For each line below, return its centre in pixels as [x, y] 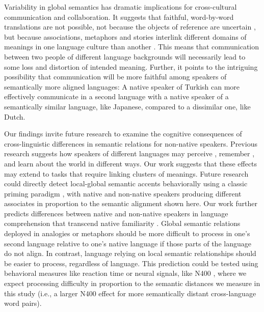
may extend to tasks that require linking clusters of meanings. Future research [126, 173]
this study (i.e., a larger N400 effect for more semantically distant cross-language [130, 293]
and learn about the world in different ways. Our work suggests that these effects [131, 163]
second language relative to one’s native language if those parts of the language [128, 243]
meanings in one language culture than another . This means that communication [132, 47]
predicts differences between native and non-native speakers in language [116, 213]
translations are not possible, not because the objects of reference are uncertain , [130, 27]
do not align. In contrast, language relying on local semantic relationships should [130, 253]
